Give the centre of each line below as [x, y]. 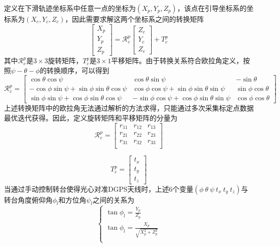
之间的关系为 [113, 199]
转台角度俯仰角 [28, 199]
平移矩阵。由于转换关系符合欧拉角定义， [177, 61]
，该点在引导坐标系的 [212, 8]
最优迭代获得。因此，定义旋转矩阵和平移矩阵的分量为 [91, 117]
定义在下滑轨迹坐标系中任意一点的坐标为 [70, 8]
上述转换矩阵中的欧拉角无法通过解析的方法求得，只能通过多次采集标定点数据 [129, 108]
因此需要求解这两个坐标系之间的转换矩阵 [138, 19]
